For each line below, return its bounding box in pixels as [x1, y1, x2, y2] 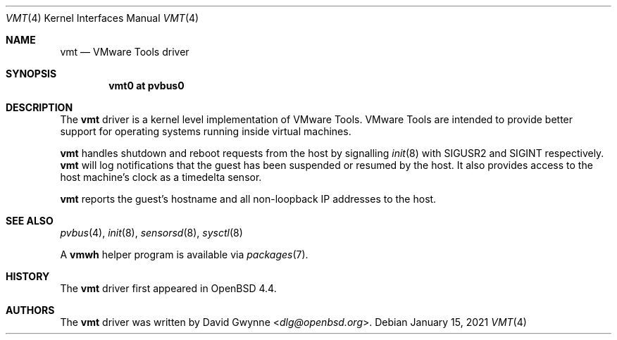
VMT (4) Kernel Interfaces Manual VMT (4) [6, 12, 199, 24]
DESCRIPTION [6, 101, 73, 113]
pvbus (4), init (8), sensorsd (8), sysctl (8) [60, 227, 243, 239]
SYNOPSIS [6, 68, 57, 80]
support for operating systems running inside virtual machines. [60, 125, 351, 137]
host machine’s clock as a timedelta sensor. [60, 171, 262, 183]
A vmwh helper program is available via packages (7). [60, 248, 308, 260]
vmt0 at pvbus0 [108, 80, 185, 92]
